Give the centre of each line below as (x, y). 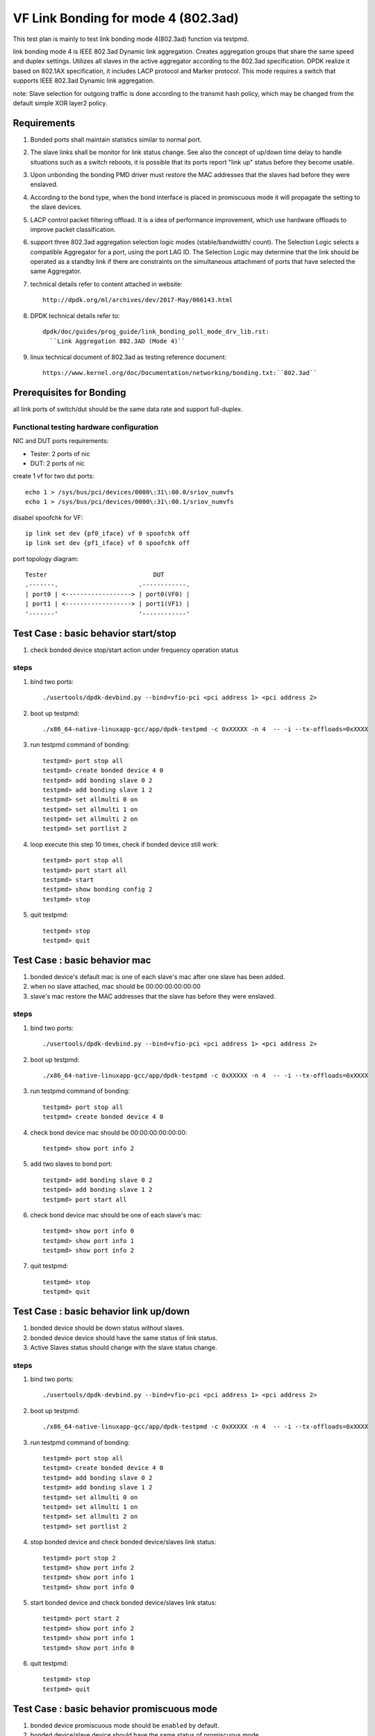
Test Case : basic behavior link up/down (101, 1311)
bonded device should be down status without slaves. (107, 1328)
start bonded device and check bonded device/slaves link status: (123, 1603)
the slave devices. (56, 207)
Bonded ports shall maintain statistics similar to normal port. (116, 140)
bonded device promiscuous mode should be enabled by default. (125, 1725)
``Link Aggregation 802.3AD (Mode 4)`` (117, 341)
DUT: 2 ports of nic (57, 464)
